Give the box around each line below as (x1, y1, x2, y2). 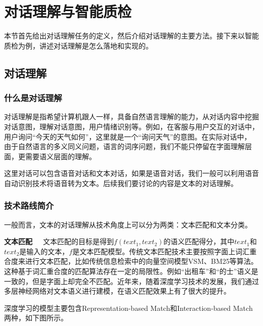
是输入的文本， (19, 246, 69, 256)
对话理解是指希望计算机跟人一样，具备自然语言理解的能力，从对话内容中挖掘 (4, 111, 259, 122)
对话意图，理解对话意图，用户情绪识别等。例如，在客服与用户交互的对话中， (4, 121, 259, 131)
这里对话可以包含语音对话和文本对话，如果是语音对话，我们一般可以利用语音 (4, 168, 259, 178)
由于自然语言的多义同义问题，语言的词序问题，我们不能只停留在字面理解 (4, 141, 245, 152)
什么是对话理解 (4, 91, 62, 104)
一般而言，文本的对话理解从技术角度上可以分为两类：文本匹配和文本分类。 (4, 219, 252, 229)
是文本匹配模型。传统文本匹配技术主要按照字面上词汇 (72, 246, 250, 256)
